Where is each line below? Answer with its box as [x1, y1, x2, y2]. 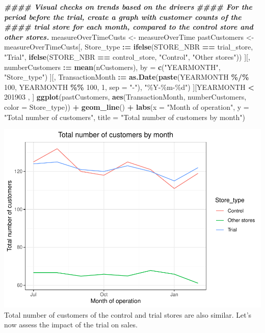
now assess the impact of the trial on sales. [4, 319, 138, 330]
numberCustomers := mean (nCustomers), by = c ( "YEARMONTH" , [4, 61, 221, 72]
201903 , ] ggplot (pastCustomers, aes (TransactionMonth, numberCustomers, [4, 91, 247, 102]
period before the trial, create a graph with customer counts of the [4, 11, 242, 22]
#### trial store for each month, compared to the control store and [4, 21, 253, 32]
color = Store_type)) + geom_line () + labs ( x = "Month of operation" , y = [4, 101, 249, 112]
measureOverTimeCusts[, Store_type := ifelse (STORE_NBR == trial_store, [4, 41, 253, 52]
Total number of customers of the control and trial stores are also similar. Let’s [4, 309, 252, 320]
